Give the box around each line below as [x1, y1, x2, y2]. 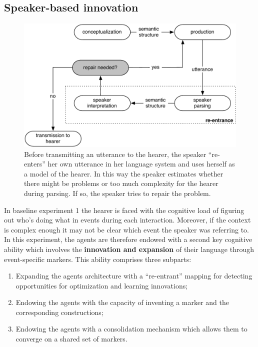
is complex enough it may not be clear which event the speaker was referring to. [4, 224, 249, 234]
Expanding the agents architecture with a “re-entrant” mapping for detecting [15, 270, 252, 281]
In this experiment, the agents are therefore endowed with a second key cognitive [4, 234, 252, 244]
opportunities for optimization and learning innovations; [15, 280, 188, 290]
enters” [24, 158, 45, 169]
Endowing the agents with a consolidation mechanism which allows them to [15, 323, 247, 334]
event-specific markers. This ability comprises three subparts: [4, 253, 191, 264]
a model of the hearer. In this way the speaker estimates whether [24, 168, 223, 178]
